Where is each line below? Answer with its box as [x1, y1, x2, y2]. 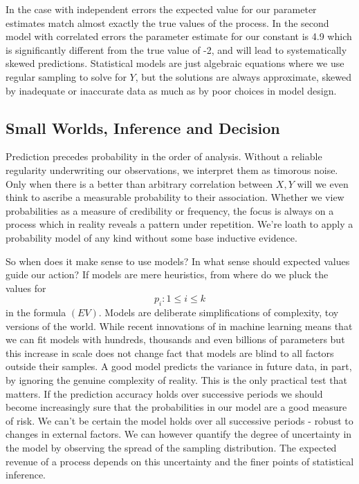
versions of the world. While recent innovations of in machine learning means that [6, 318, 353, 333]
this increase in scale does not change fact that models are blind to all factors [6, 345, 334, 360]
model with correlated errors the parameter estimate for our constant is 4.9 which [6, 29, 352, 43]
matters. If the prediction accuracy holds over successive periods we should [6, 386, 323, 400]
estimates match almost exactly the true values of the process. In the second [6, 15, 329, 30]
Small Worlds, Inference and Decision [6, 117, 280, 138]
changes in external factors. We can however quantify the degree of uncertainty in [6, 427, 352, 441]
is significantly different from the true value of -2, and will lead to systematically [6, 42, 347, 57]
